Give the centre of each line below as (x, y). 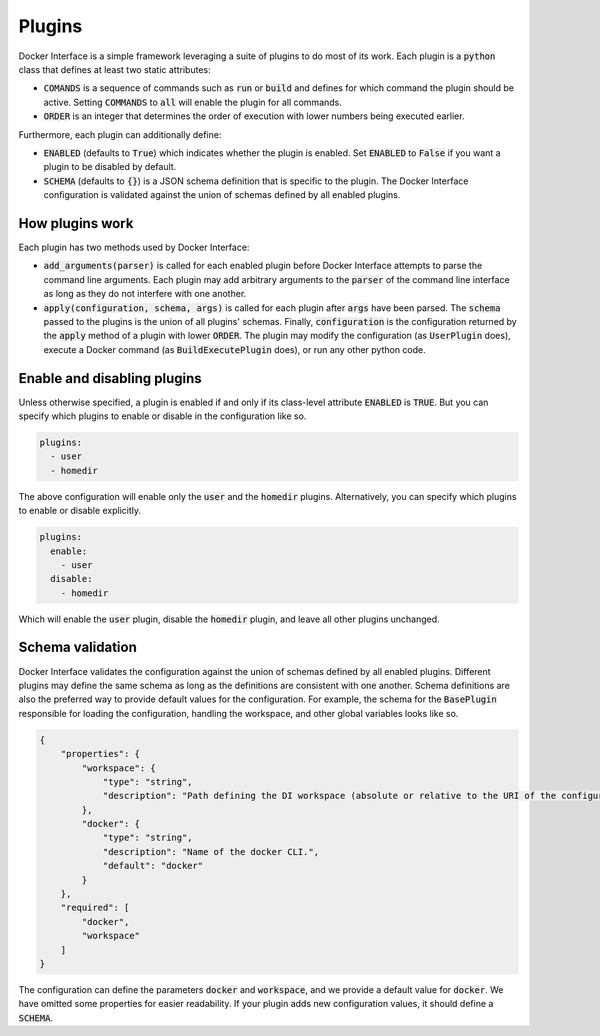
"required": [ (95, 908)
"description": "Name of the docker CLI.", (211, 851)
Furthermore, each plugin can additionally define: (120, 134)
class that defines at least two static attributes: (114, 69)
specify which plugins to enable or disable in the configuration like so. (162, 416)
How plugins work (76, 223)
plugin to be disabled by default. (110, 167)
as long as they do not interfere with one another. (145, 294)
